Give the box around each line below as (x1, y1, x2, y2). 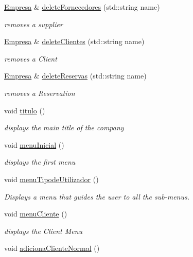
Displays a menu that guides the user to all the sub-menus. (4, 191, 190, 202)
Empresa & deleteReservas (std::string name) (4, 70, 147, 81)
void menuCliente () (4, 208, 67, 219)
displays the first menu (4, 156, 76, 167)
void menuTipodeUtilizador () (4, 173, 99, 184)
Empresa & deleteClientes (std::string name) (4, 36, 145, 47)
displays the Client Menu (4, 225, 83, 236)
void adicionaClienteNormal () (4, 243, 100, 253)
